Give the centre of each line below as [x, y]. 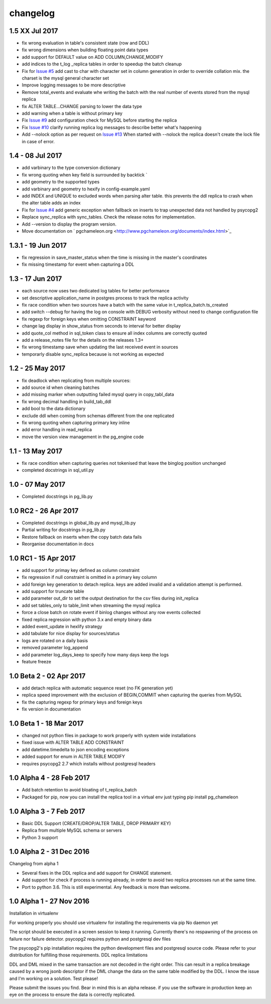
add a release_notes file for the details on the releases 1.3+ [83, 340]
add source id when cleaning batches [61, 387]
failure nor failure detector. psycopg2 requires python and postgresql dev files [90, 939]
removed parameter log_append [55, 648]
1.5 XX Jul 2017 [34, 31]
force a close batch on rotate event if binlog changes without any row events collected [111, 613]
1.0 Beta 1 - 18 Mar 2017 [46, 723]
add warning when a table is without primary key [72, 113]
